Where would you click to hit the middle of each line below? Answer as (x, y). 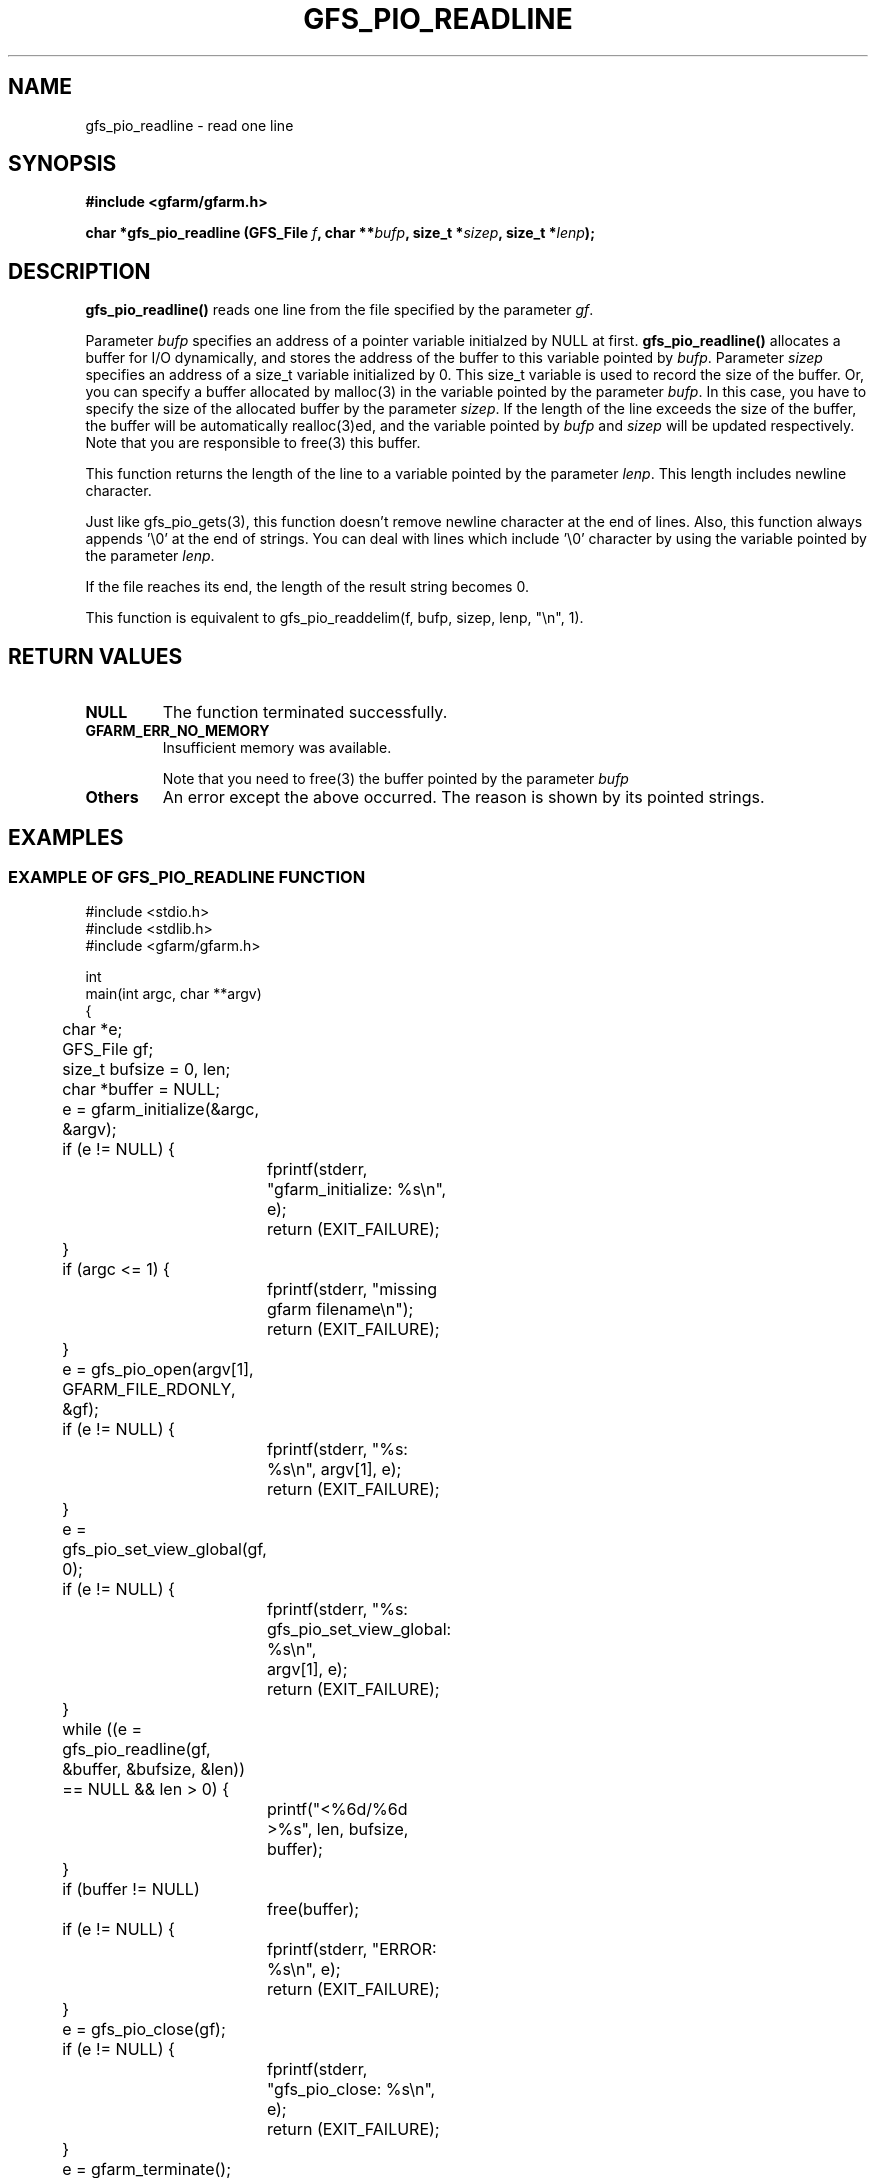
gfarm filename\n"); (340, 1309)
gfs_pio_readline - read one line (189, 125)
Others (112, 797)
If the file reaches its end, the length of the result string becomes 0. (307, 587)
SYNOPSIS (62, 164)
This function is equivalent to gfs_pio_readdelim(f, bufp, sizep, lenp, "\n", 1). (334, 618)
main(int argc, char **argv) (173, 994)
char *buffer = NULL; (141, 1089)
